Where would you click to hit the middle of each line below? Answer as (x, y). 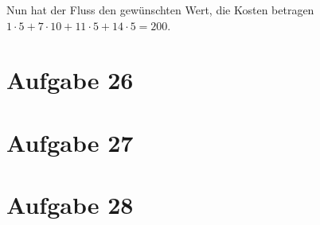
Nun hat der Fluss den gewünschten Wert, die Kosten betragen (160, 10)
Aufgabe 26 (70, 80)
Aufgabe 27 (70, 142)
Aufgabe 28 (70, 205)
